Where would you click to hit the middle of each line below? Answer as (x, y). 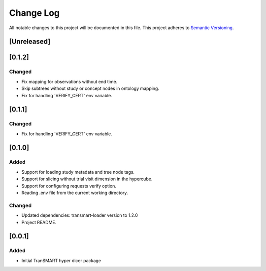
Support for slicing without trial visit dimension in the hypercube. (87, 179)
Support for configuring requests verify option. (69, 186)
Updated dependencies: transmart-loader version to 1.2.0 (80, 215)
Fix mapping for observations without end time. (69, 81)
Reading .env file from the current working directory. (75, 193)
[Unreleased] (30, 42)
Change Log (34, 13)
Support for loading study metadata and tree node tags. (78, 172)
